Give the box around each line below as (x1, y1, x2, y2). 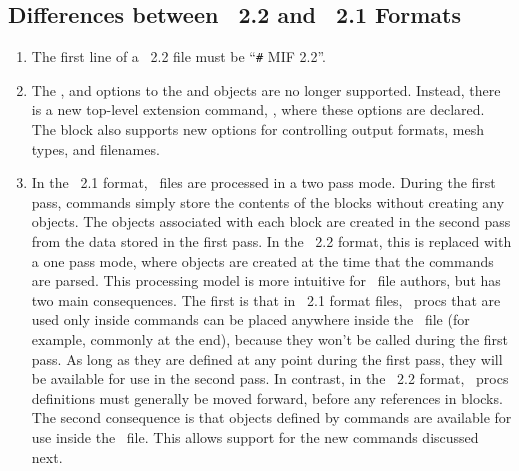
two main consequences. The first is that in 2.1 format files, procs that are (31, 289, 501, 310)
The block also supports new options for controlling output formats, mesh (31, 119, 484, 140)
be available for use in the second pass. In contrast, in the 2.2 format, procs (31, 368, 509, 389)
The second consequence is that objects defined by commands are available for (31, 407, 512, 428)
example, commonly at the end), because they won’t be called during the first (31, 328, 509, 349)
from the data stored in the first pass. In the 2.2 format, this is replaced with (31, 231, 512, 252)
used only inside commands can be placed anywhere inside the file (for (31, 309, 470, 330)
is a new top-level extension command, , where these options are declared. (31, 99, 485, 120)
